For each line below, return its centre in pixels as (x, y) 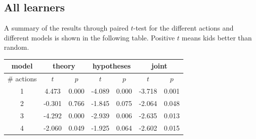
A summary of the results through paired (66, 28)
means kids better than (217, 37)
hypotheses (112, 66)
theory (64, 66)
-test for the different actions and (183, 28)
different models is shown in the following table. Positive (89, 37)
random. (17, 47)
